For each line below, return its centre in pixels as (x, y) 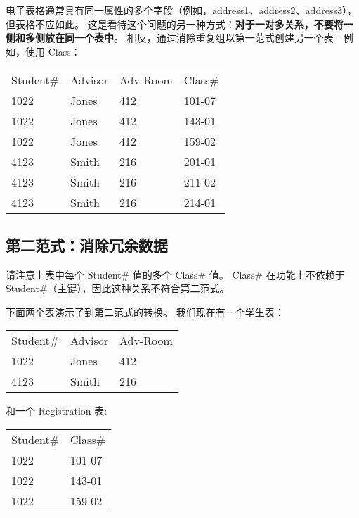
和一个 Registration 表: (57, 411)
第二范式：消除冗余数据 (87, 245)
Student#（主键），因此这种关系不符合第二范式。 (118, 288)
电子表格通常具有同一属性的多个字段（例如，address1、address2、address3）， (181, 10)
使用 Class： (53, 51)
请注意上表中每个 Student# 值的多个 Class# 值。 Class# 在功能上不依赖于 (175, 274)
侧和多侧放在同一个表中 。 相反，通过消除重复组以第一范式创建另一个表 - (173, 38)
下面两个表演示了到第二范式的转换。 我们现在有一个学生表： (145, 311)
